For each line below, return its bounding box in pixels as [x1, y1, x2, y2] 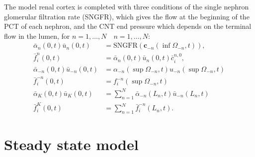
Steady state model [4, 134, 139, 155]
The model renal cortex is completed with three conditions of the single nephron [4, 1, 249, 11]
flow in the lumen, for [4, 30, 70, 41]
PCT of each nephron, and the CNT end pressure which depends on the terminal [4, 21, 252, 31]
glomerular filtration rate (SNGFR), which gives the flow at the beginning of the [4, 11, 250, 21]
